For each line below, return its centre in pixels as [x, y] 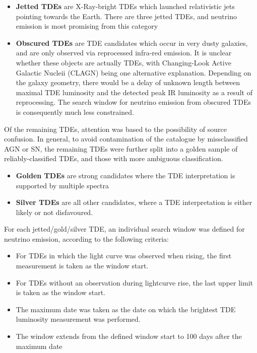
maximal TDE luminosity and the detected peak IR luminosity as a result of [134, 92]
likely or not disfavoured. [54, 212]
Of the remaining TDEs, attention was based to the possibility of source [115, 129]
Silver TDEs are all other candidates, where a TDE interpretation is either [134, 202]
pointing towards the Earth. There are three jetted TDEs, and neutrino [126, 16]
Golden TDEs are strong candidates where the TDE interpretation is [125, 175]
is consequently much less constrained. [75, 112]
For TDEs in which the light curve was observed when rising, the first [124, 256]
